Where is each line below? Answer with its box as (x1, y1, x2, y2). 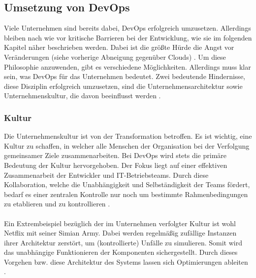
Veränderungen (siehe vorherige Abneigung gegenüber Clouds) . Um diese (4, 51, 226, 62)
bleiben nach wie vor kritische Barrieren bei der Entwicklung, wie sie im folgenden (4, 32, 252, 42)
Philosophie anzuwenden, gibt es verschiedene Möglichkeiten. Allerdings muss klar (4, 61, 251, 72)
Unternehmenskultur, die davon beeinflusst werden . (4, 90, 161, 101)
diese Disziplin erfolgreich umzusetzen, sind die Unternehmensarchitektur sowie (4, 80, 243, 91)
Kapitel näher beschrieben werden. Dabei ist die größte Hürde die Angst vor (4, 42, 234, 52)
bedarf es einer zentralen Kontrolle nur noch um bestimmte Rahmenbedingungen (4, 189, 248, 199)
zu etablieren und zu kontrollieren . (4, 199, 110, 209)
